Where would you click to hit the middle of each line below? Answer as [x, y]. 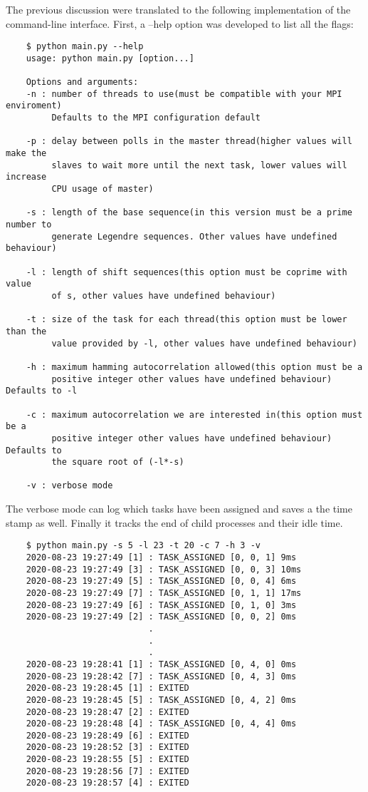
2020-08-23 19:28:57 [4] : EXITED [107, 783]
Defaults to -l [42, 391]
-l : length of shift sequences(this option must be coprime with [186, 272]
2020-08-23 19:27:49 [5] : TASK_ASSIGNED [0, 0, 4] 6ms [161, 581]
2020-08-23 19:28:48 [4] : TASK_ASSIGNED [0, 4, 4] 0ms [161, 724]
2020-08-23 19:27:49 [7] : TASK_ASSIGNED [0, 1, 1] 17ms [164, 593]
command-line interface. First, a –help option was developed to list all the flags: [180, 23]
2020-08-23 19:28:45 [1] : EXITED [107, 688]
